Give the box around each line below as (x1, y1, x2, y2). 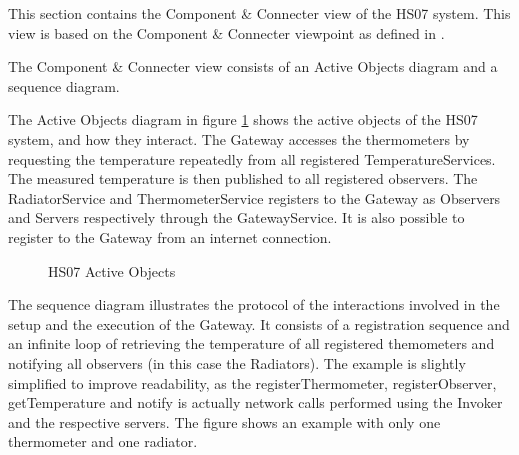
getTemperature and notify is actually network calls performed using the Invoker (8, 392, 503, 413)
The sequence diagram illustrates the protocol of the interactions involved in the (8, 294, 500, 315)
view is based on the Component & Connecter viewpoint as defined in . (8, 22, 445, 43)
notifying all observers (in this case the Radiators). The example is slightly (8, 352, 466, 373)
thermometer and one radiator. (8, 431, 198, 452)
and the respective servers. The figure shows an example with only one (8, 411, 441, 432)
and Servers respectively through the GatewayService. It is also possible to (8, 207, 465, 228)
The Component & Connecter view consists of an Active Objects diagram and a (8, 56, 498, 77)
